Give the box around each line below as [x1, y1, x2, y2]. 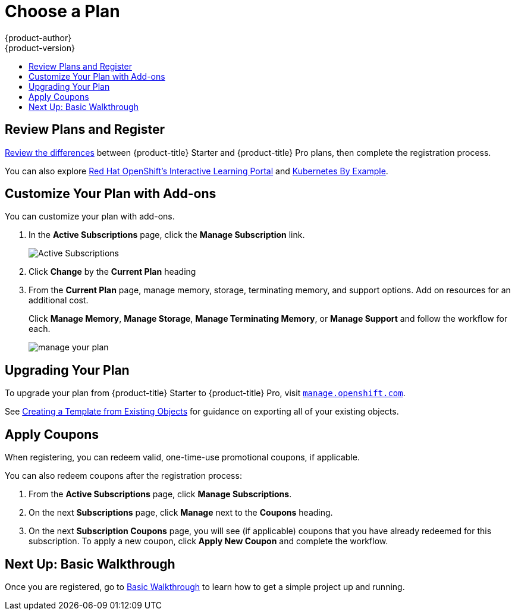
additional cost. [29, 295, 89, 306]
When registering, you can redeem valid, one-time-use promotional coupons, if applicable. [5, 452, 360, 463]
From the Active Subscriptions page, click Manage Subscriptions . [29, 489, 292, 500]
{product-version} [5, 42, 76, 53]
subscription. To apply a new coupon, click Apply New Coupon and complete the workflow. [29, 536, 388, 547]
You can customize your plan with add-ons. [5, 211, 175, 222]
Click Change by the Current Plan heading [29, 266, 196, 277]
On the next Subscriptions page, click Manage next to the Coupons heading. [29, 507, 333, 518]
